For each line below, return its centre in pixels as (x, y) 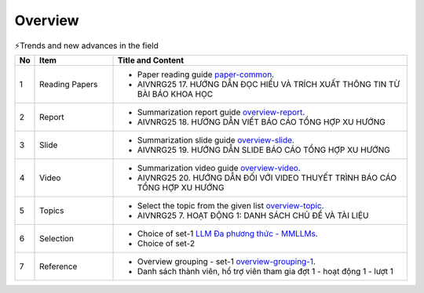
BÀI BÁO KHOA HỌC (175, 94)
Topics (52, 210)
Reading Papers (69, 84)
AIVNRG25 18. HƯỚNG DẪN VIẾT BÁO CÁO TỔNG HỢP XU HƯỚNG (261, 121)
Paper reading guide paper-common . (206, 74)
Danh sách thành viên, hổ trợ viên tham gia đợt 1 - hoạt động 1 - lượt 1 (265, 271)
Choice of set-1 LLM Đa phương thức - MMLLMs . (227, 233)
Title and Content (151, 60)
